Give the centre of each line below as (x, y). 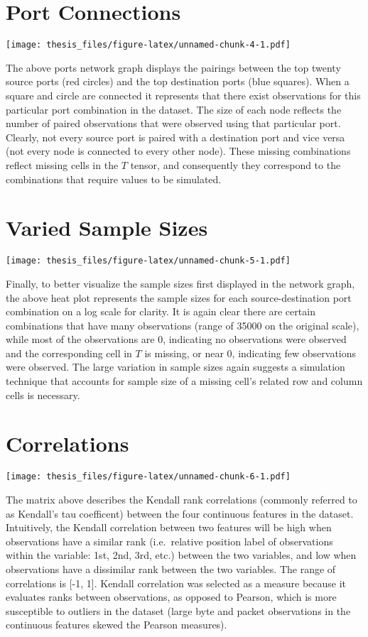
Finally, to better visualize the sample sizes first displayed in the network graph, (180, 283)
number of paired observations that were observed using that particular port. (173, 123)
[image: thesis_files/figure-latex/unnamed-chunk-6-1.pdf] (148, 477)
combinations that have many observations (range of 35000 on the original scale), (183, 325)
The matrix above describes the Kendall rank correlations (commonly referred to (182, 500)
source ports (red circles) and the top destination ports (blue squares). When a (178, 81)
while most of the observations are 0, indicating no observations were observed (176, 339)
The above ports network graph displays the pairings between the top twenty (173, 67)
